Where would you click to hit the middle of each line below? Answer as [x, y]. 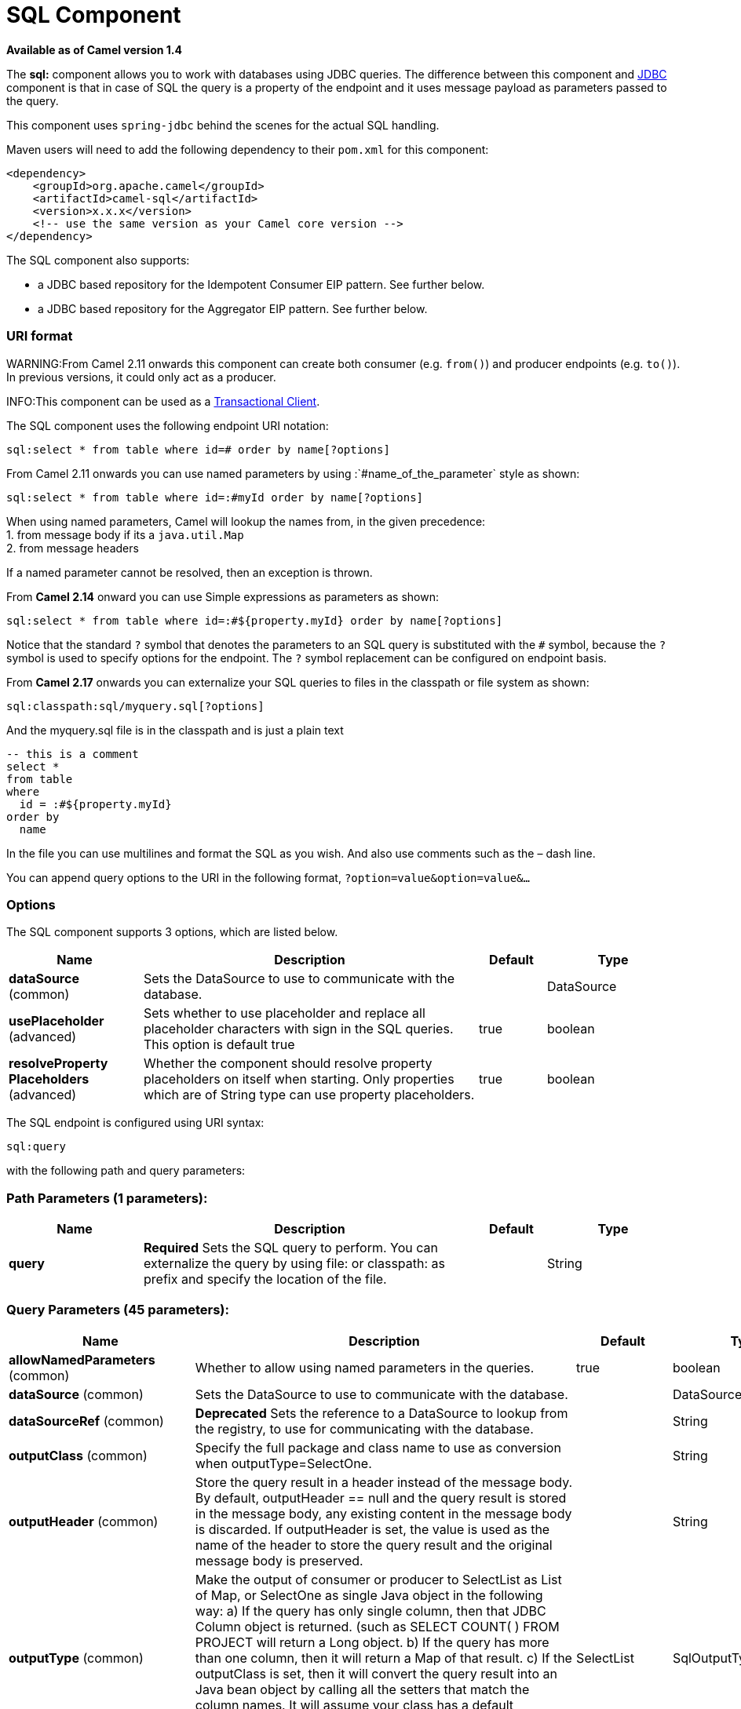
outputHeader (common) [84, 1521]
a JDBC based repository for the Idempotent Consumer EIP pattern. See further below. [261, 284]
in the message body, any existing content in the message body [383, 1513]
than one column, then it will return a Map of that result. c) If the [383, 1658]
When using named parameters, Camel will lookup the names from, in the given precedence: [246, 521]
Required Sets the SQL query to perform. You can [291, 1248]
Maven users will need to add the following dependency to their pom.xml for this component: [248, 149]
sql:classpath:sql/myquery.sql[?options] [135, 706]
